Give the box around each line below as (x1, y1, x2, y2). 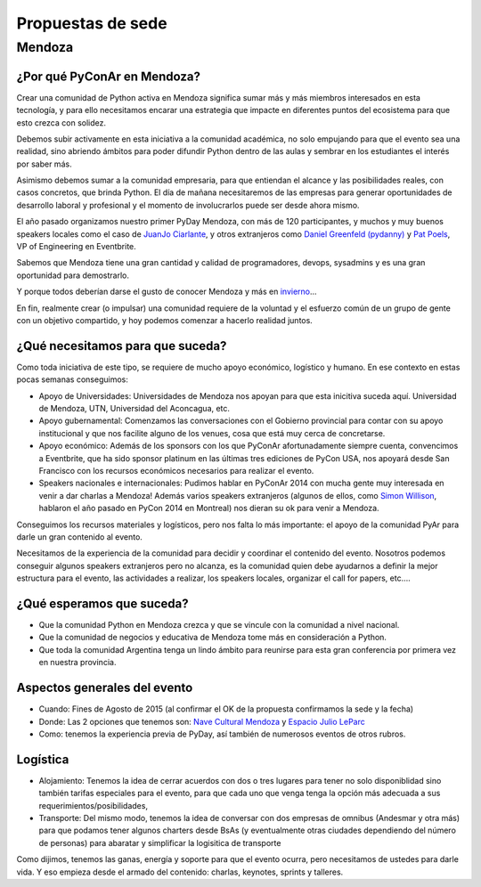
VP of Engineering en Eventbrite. (16, 241, 137, 252)
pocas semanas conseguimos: (16, 374, 128, 385)
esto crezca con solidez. (16, 117, 107, 128)
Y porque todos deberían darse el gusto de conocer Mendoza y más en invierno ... (16, 286, 317, 297)
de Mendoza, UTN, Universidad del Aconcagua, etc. (38, 403, 231, 414)
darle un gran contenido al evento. (16, 531, 143, 542)
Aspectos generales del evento (16, 680, 193, 696)
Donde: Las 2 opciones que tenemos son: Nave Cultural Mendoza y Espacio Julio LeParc (38, 716, 365, 727)
